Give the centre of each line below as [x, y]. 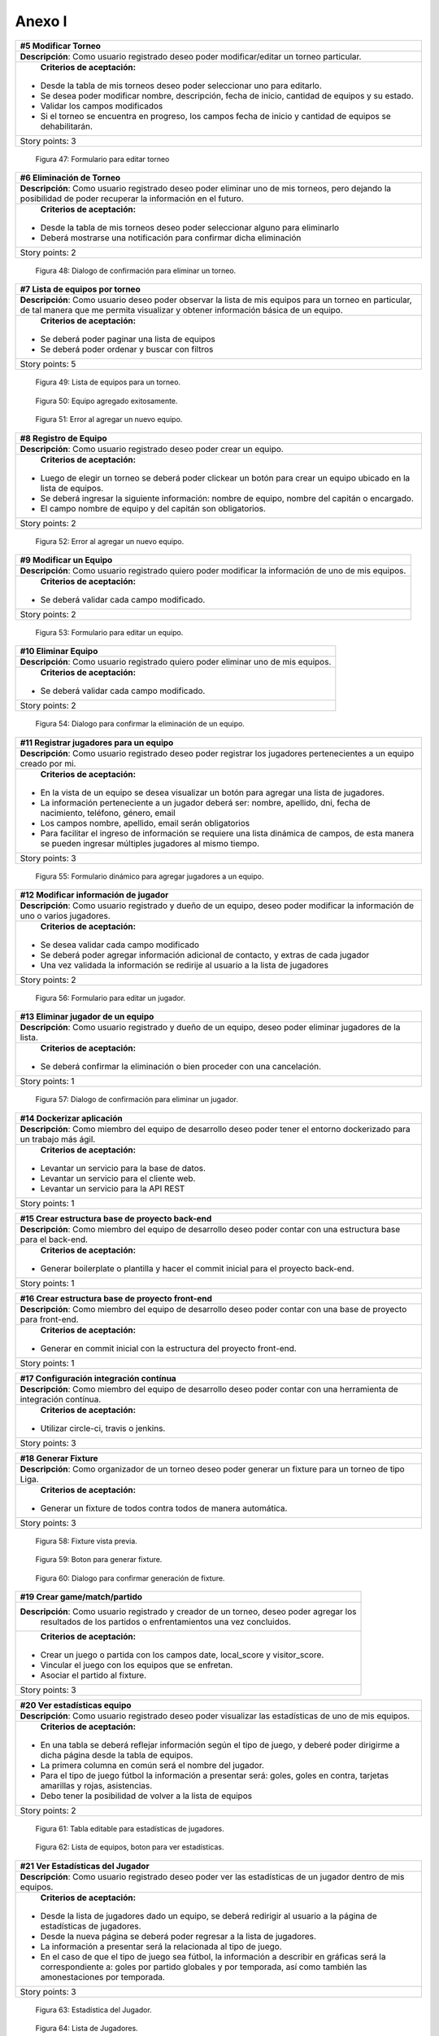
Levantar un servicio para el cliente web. [118, 1178]
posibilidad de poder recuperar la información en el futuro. [132, 198]
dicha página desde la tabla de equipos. [117, 1755]
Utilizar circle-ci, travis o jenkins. [103, 1428]
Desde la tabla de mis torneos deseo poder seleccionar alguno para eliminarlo [190, 227]
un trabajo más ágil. [58, 1139]
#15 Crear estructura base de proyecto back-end [116, 1218]
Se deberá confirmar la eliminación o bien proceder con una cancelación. [180, 1067]
